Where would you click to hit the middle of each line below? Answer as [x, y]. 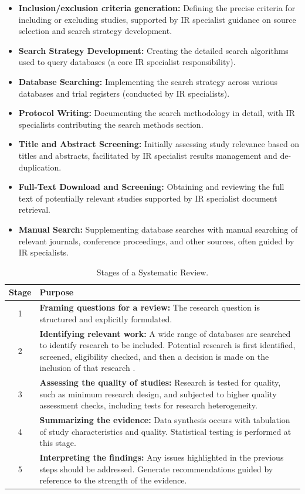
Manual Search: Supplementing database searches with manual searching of [158, 229]
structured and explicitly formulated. [106, 318]
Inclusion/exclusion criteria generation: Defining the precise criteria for [157, 8]
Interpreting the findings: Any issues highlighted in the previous [162, 457]
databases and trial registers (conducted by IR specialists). [124, 93]
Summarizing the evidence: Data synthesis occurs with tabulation [165, 420]
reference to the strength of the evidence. [113, 480]
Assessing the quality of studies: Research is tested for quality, [160, 382]
